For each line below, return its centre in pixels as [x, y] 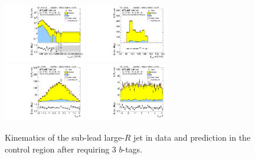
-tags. [133, 149]
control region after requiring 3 [61, 149]
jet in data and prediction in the [192, 137]
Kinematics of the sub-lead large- [65, 137]
